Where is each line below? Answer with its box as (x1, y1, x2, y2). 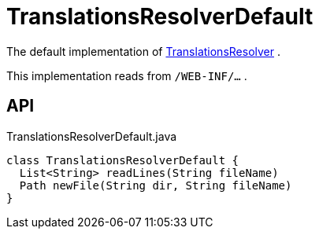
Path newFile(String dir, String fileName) (19, 178, 292, 192)
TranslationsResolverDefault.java (6, 129, 177, 143)
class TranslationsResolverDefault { (6, 153, 239, 167)
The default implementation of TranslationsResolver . (6, 44, 280, 58)
